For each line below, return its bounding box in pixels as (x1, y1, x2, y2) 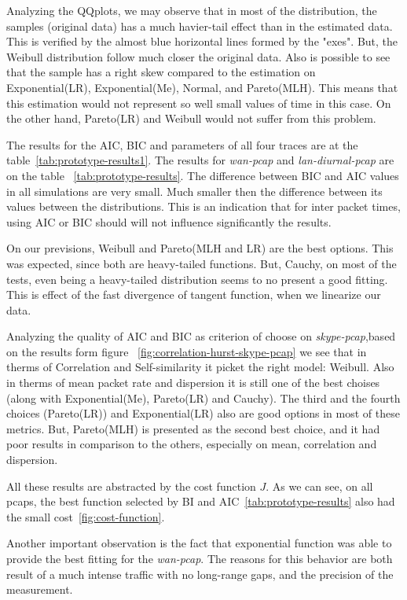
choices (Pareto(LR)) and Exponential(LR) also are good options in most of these (6, 405, 400, 421)
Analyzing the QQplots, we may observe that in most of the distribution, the (6, 2, 377, 18)
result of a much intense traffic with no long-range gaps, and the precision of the (6, 565, 394, 582)
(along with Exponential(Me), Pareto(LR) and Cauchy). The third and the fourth (6, 389, 401, 406)
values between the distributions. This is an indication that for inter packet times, (6, 198, 401, 215)
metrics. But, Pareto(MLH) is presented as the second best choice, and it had (6, 420, 380, 436)
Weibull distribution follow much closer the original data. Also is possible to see (6, 48, 390, 64)
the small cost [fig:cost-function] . (6, 508, 165, 525)
